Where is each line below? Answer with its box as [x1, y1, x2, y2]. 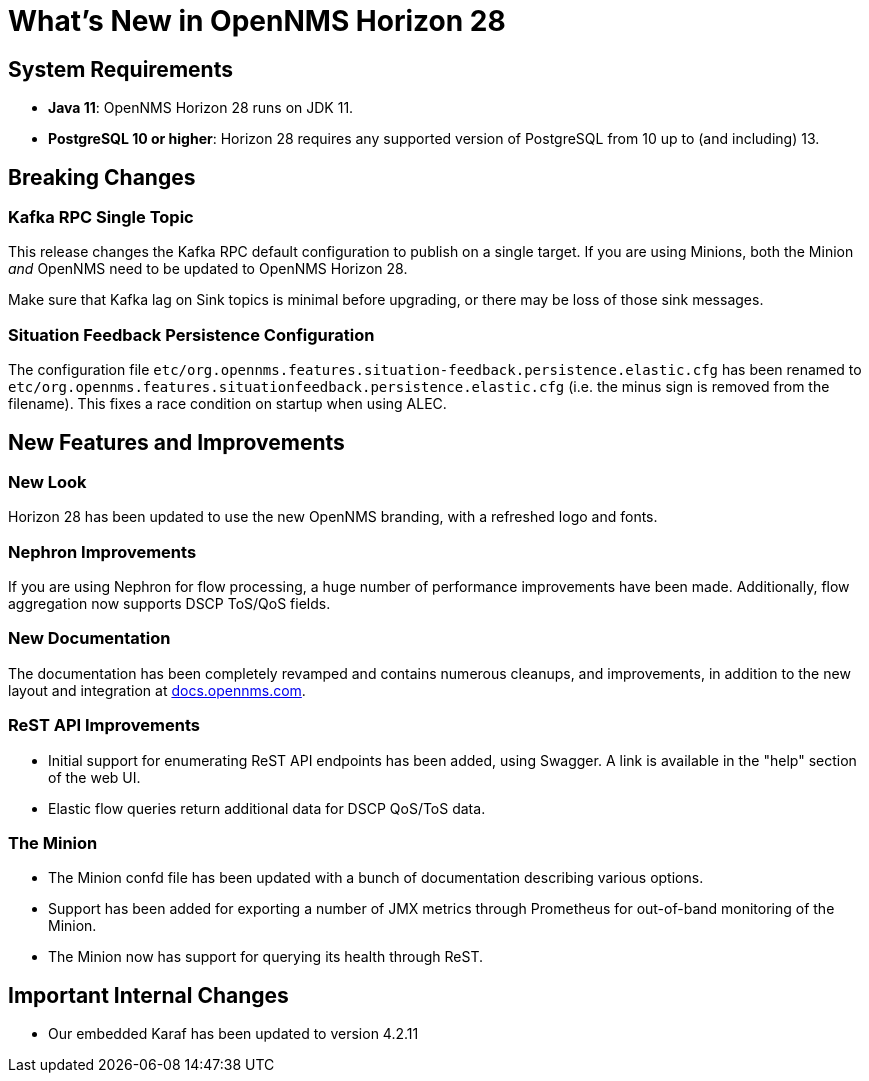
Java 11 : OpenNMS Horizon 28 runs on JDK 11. [48, 99, 354, 117]
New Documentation [8, 628, 171, 649]
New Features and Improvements [8, 429, 345, 455]
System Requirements [8, 56, 233, 82]
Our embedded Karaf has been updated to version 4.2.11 [48, 1025, 419, 1043]
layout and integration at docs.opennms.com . [8, 681, 306, 699]
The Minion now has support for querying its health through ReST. [48, 948, 483, 966]
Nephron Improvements [8, 541, 197, 562]
